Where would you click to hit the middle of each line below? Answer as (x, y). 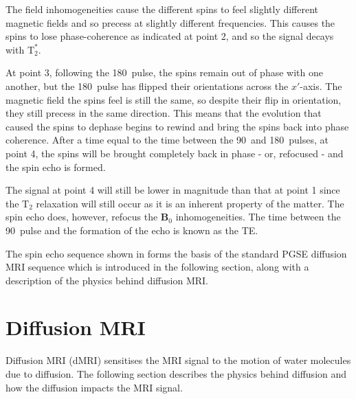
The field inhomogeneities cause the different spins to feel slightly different (162, 9)
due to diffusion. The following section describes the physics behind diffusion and (176, 374)
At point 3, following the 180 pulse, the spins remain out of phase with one (164, 72)
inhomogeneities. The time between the (258, 217)
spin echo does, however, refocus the (82, 217)
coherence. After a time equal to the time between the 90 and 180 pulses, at (167, 140)
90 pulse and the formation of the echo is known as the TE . (132, 230)
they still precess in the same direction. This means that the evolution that (164, 113)
